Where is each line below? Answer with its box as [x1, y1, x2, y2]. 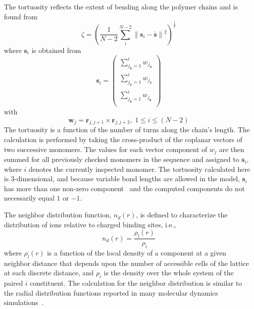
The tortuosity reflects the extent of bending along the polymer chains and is [4, 1, 238, 11]
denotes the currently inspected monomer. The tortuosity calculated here [28, 163, 251, 174]
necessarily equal [4, 193, 55, 203]
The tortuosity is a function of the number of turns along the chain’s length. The [4, 124, 250, 135]
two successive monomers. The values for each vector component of [4, 144, 207, 154]
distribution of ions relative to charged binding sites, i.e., [4, 219, 176, 229]
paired [4, 278, 23, 288]
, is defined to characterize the [136, 209, 228, 220]
